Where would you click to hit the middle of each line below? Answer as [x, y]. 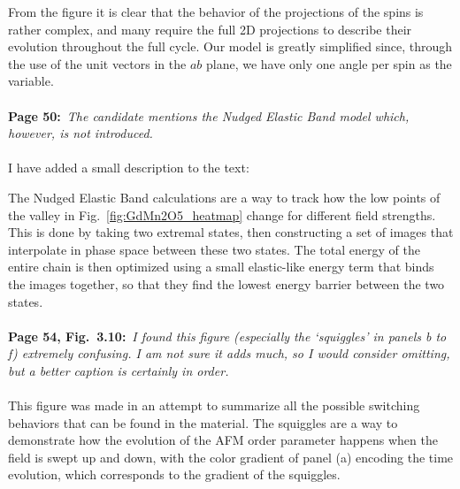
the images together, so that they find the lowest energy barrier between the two [226, 283]
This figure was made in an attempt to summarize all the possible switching [214, 405]
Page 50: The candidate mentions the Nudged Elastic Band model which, [209, 115]
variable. [31, 81]
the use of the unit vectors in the [97, 63]
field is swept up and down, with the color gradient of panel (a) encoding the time [231, 457]
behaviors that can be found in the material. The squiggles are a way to [203, 422]
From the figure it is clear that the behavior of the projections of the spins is [216, 11]
